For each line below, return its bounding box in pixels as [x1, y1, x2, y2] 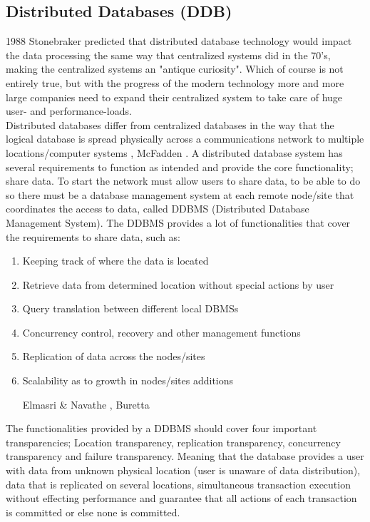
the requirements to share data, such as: [6, 229, 181, 244]
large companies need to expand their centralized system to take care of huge [6, 89, 343, 104]
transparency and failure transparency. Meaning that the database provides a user [6, 449, 364, 464]
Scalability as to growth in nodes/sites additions [22, 373, 234, 388]
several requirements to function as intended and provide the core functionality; [6, 159, 354, 174]
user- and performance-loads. [6, 103, 132, 118]
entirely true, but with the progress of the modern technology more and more [6, 75, 344, 90]
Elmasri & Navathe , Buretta [22, 396, 150, 411]
